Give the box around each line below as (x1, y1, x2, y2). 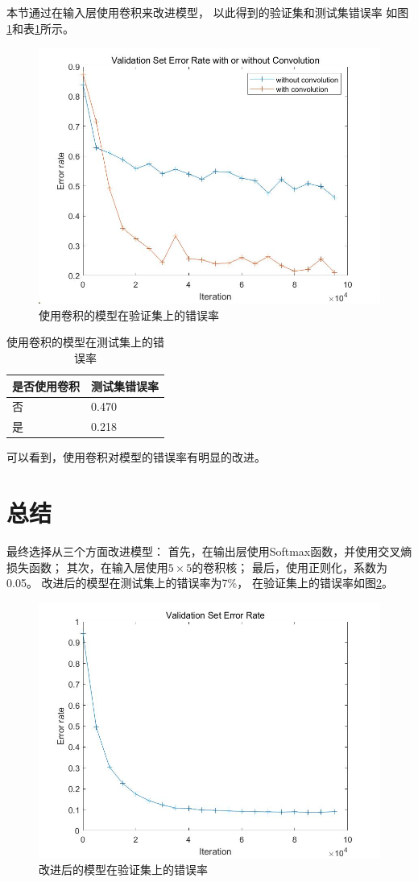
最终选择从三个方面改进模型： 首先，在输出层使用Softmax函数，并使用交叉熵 (6, 543, 412, 560)
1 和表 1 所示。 (6, 19, 74, 36)
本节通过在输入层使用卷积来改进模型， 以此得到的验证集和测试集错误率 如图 (6, 4, 409, 20)
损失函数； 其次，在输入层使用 (6, 558, 168, 575)
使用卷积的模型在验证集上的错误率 (39, 306, 219, 323)
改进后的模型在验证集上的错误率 (39, 861, 208, 878)
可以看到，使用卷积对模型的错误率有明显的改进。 (6, 449, 266, 466)
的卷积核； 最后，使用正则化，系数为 (192, 558, 387, 575)
